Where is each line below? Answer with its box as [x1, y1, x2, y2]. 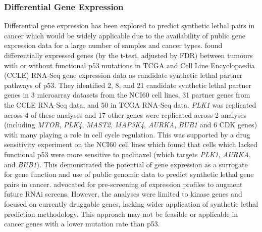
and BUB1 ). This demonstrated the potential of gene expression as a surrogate [4, 159, 248, 169]
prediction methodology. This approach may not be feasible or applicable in [4, 208, 238, 219]
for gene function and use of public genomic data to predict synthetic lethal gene [4, 169, 254, 179]
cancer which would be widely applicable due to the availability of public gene [4, 30, 246, 40]
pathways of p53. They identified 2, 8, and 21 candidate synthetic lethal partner [4, 79, 251, 90]
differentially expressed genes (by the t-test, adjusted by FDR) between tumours [4, 50, 253, 60]
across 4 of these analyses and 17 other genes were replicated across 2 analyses [4, 109, 246, 120]
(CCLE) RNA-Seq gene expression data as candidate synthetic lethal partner [4, 70, 243, 80]
